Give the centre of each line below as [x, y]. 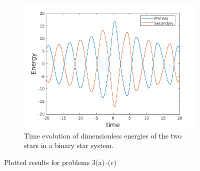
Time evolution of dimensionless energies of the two [103, 135]
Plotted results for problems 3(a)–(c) [60, 162]
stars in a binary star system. [69, 145]
